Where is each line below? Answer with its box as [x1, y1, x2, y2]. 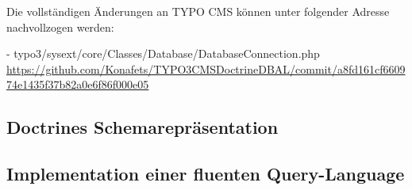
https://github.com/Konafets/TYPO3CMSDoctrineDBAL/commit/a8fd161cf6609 [6, 60, 406, 77]
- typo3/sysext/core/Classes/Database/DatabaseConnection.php [6, 45, 320, 62]
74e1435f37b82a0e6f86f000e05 [6, 76, 149, 93]
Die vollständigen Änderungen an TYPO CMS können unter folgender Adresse [6, 3, 390, 19]
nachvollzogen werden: [6, 18, 114, 35]
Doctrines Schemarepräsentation [6, 115, 279, 139]
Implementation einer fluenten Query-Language [6, 161, 405, 186]
